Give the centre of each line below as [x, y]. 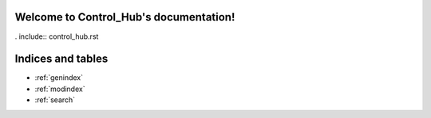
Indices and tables [61, 59]
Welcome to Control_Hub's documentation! [125, 17]
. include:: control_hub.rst [57, 36]
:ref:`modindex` [60, 89]
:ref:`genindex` [59, 78]
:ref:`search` [55, 100]
